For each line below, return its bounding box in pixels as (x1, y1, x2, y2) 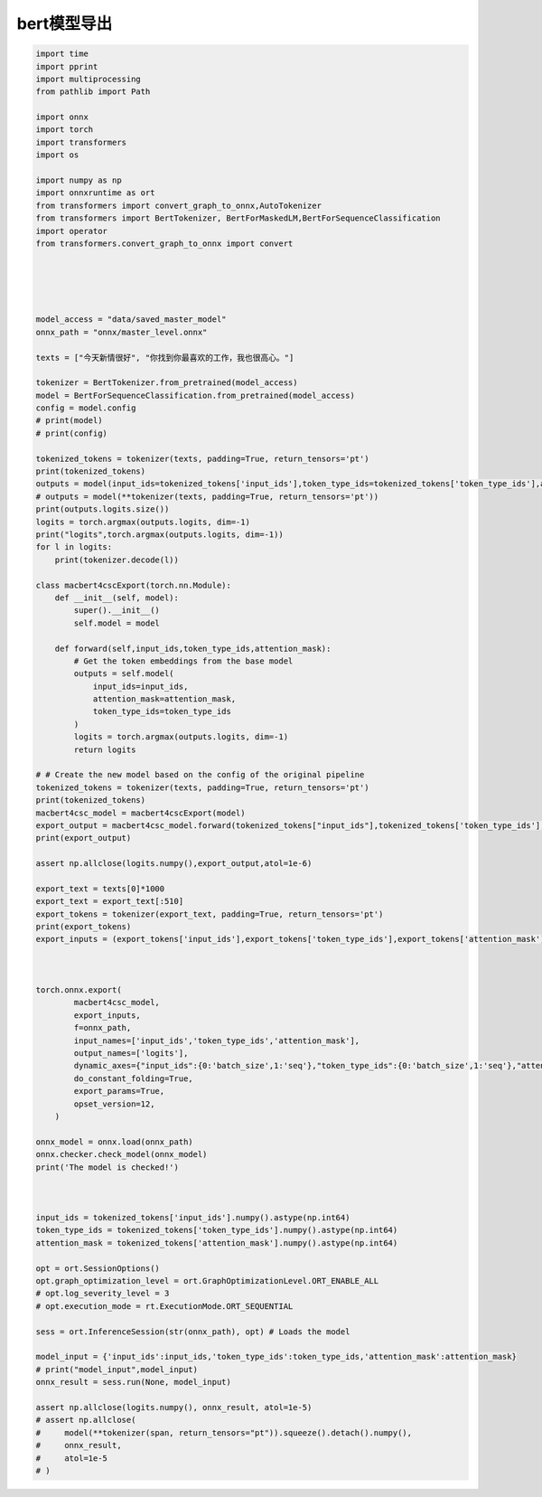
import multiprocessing (35, 73, 142, 84)
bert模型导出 (16, 14, 113, 33)
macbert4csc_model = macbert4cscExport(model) (35, 807, 246, 818)
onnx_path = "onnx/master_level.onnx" (35, 326, 208, 337)
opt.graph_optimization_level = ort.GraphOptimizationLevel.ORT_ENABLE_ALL (35, 1276, 379, 1286)
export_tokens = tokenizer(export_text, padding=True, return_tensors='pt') (35, 909, 384, 919)
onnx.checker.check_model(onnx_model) (35, 1149, 208, 1160)
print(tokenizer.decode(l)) (54, 554, 180, 565)
